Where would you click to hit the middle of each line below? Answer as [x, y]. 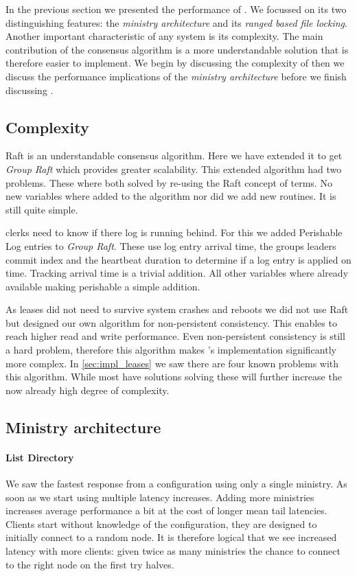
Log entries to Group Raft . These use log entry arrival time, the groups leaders [171, 245]
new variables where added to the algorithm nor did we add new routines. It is [171, 196]
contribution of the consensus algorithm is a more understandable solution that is [177, 49]
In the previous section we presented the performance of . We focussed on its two [176, 9]
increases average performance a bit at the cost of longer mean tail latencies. [166, 510]
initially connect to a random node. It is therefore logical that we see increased [171, 537]
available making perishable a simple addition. [103, 286]
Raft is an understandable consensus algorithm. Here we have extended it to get [174, 155]
